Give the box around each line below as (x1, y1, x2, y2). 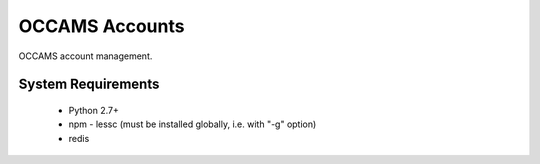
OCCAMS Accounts (18, 15, 185, 37)
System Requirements (18, 76, 160, 93)
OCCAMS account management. (18, 50, 153, 62)
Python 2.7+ (68, 104, 120, 116)
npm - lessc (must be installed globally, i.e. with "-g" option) (68, 118, 317, 130)
